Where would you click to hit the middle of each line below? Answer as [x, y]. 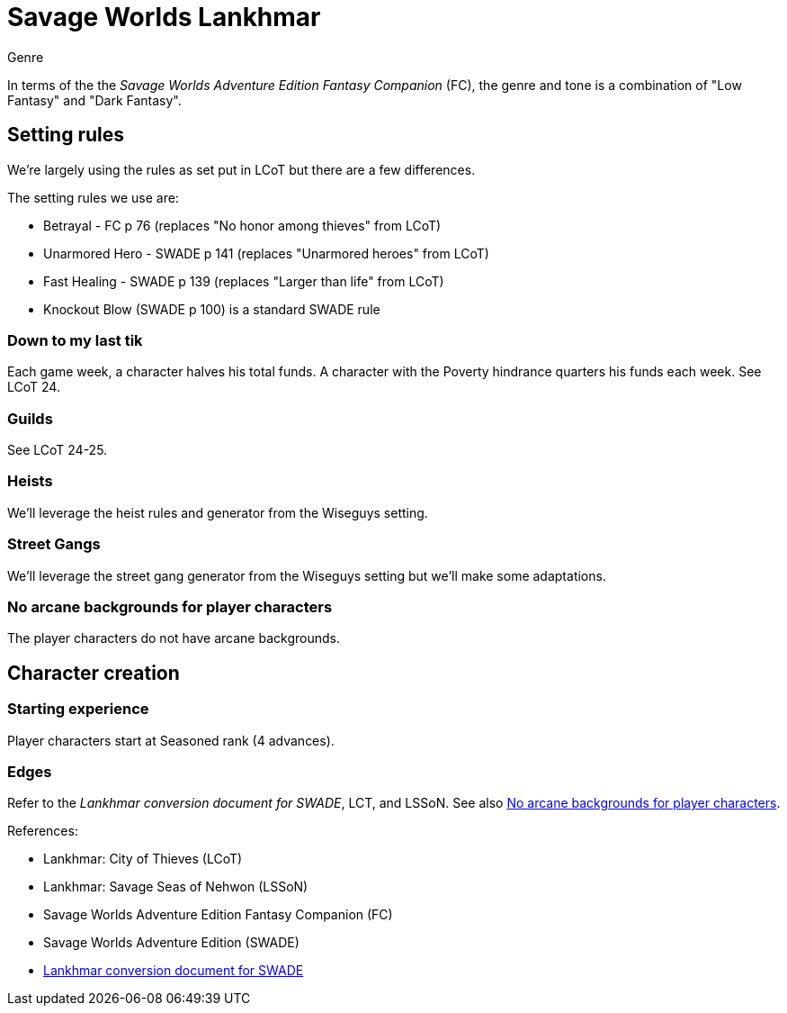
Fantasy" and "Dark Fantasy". [94, 100]
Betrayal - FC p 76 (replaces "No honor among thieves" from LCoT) [242, 225]
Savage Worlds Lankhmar [164, 17]
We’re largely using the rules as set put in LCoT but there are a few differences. [241, 169]
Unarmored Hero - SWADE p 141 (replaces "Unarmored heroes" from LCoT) [266, 253]
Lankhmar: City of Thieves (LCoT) [143, 859]
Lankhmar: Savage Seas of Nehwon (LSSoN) [176, 887]
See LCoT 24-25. [58, 450]
